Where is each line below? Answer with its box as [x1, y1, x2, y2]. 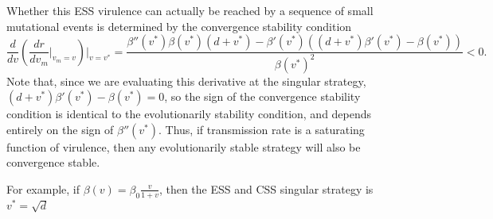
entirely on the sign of [6, 121, 114, 137]
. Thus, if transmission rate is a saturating [158, 121, 365, 137]
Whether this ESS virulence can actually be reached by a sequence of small [6, 2, 374, 18]
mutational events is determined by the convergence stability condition [6, 17, 352, 34]
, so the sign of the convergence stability [164, 88, 361, 105]
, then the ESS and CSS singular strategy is [158, 180, 374, 197]
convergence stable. [6, 154, 100, 171]
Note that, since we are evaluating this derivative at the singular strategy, [6, 72, 366, 89]
